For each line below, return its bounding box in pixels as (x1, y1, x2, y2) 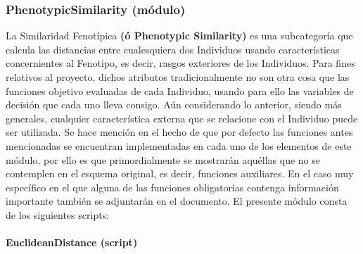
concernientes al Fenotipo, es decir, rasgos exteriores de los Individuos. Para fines (6, 56, 355, 70)
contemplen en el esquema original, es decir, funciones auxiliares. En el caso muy (6, 166, 354, 181)
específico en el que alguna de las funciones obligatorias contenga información (6, 179, 339, 194)
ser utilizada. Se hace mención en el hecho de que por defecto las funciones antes (6, 125, 353, 139)
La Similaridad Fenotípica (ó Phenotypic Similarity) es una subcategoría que (6, 28, 353, 43)
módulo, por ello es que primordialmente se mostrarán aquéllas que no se (6, 152, 321, 167)
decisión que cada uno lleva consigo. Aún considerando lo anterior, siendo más (6, 97, 342, 112)
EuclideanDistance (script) (6, 235, 138, 250)
